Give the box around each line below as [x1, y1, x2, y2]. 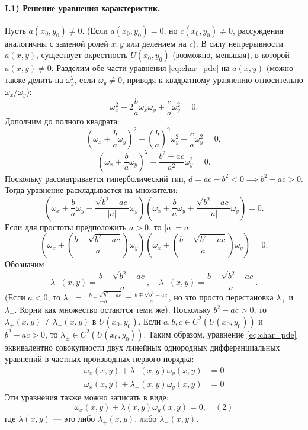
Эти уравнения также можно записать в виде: [5, 391, 169, 403]
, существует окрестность [36, 49, 128, 61]
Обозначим [5, 258, 44, 270]
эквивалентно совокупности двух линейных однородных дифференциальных [5, 341, 280, 353]
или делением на [126, 37, 187, 49]
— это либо [53, 412, 95, 425]
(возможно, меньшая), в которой [172, 49, 290, 61]
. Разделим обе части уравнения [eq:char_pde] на [51, 62, 230, 74]
